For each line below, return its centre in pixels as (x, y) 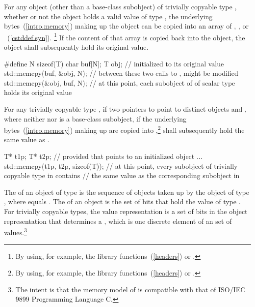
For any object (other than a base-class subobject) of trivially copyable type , (120, 6)
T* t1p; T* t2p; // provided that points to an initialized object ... (103, 156)
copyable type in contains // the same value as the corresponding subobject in (122, 175)
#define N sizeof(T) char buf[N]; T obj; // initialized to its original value (114, 63)
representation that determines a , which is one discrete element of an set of (118, 221)
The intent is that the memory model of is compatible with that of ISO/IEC (130, 289)
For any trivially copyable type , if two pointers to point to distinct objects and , (125, 109)
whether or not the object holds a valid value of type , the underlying (108, 16)
